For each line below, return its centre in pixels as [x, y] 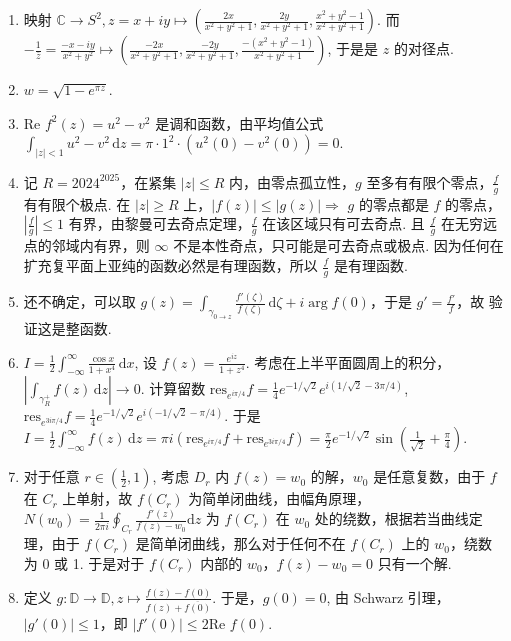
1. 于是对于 [108, 563]
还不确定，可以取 [79, 301]
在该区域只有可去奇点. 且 [343, 223]
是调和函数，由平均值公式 [239, 122]
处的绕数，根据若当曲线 [391, 518]
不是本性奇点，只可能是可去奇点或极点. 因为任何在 [338, 245]
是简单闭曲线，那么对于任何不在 [240, 543]
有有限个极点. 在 [77, 203]
